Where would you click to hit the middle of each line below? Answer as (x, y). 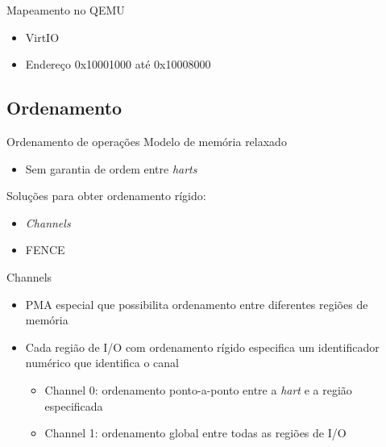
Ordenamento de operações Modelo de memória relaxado (147, 141)
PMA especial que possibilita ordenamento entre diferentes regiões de (197, 304)
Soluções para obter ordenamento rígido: (106, 196)
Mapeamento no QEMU (66, 10)
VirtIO (42, 37)
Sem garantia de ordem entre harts (111, 168)
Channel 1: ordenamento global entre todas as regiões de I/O (195, 433)
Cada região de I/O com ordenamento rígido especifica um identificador (202, 347)
